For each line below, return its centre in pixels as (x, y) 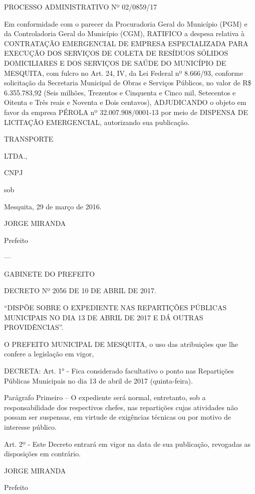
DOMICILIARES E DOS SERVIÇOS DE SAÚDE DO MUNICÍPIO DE (115, 63)
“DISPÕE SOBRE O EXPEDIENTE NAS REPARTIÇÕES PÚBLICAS (115, 307)
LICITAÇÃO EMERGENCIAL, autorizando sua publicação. (97, 122)
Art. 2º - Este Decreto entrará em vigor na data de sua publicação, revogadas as (127, 444)
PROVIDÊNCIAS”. (34, 327)
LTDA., (16, 155)
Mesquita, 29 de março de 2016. (53, 206)
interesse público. (30, 427)
